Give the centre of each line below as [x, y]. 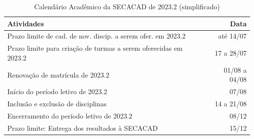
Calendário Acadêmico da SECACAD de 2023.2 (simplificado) [127, 6]
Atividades [26, 23]
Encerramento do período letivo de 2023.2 [70, 115]
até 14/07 [232, 36]
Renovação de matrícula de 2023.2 [58, 74]
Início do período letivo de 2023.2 [57, 91]
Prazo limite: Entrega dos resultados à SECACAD [83, 128]
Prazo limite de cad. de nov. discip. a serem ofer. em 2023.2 [96, 36]
